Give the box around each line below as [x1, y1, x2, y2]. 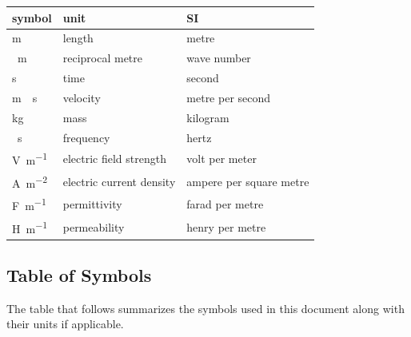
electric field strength [62, 150, 166, 167]
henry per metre [186, 218, 266, 235]
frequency [62, 129, 110, 145]
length [62, 30, 94, 46]
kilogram [186, 109, 229, 125]
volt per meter [186, 150, 257, 167]
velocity [62, 89, 101, 105]
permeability [62, 218, 125, 235]
